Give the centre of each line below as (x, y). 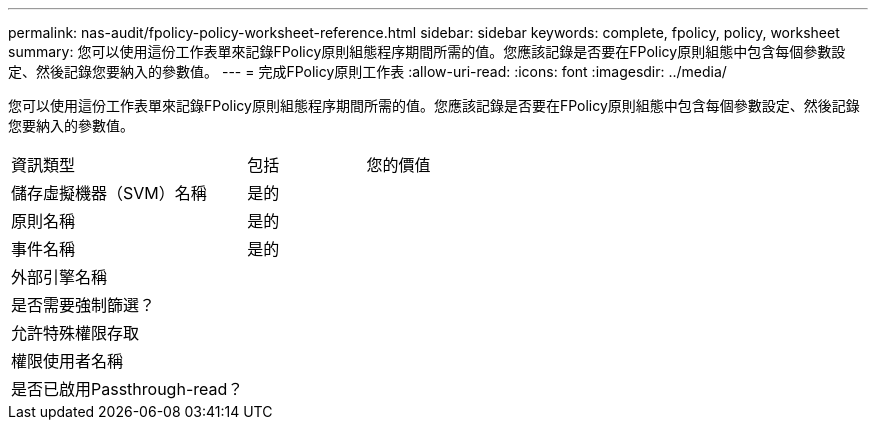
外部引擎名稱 (59, 277)
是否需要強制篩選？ (83, 305)
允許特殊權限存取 (75, 333)
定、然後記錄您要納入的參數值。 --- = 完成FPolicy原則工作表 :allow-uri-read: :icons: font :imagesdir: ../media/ (367, 71)
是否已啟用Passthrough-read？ (127, 389)
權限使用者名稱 (67, 361)
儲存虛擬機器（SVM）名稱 (109, 193)
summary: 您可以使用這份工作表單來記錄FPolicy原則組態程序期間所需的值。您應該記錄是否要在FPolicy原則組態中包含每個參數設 (427, 51)
